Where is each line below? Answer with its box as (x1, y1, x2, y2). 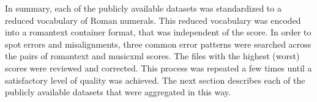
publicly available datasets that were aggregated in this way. (5, 86, 231, 98)
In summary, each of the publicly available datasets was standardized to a (5, 2, 282, 14)
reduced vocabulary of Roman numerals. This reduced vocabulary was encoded (5, 13, 301, 26)
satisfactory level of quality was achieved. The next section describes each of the (5, 73, 305, 86)
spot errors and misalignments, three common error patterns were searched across (5, 37, 311, 50)
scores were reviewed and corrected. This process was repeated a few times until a (5, 61, 312, 74)
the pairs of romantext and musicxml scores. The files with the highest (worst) (5, 49, 300, 62)
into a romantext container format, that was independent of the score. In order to (5, 26, 311, 38)
